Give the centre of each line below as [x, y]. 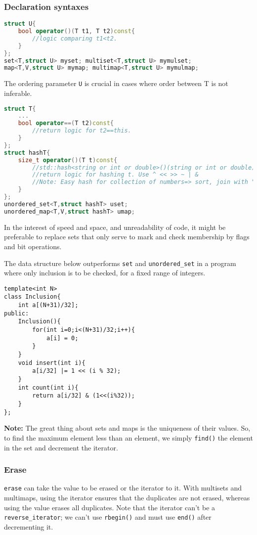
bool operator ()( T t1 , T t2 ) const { [76, 31]
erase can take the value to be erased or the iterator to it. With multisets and [123, 488]
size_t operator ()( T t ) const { [68, 160]
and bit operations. [33, 246]
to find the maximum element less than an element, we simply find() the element [128, 437]
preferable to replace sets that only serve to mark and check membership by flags [127, 237]
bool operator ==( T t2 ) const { [66, 123]
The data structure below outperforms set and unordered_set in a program [120, 263]
